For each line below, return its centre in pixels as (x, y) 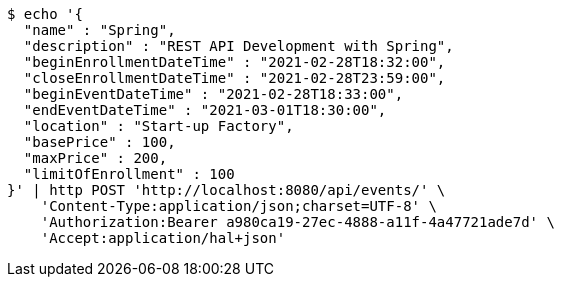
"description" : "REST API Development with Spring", (238, 46)
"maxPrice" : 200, (95, 158)
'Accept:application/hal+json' (163, 238)
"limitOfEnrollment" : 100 (129, 174)
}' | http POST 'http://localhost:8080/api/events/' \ (226, 190)
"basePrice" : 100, (99, 142)
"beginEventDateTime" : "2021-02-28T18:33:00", (213, 94)
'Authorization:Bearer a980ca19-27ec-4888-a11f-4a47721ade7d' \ (297, 222)
